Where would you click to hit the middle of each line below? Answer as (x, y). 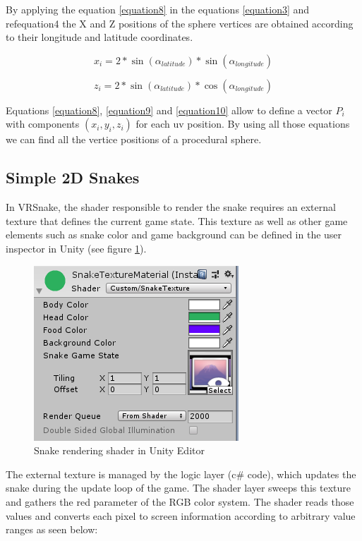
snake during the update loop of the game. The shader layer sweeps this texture (178, 488)
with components (43, 124)
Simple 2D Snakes (73, 177)
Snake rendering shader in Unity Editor (119, 450)
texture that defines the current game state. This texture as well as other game (177, 220)
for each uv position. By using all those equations (243, 124)
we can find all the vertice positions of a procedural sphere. (134, 139)
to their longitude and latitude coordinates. (99, 37)
